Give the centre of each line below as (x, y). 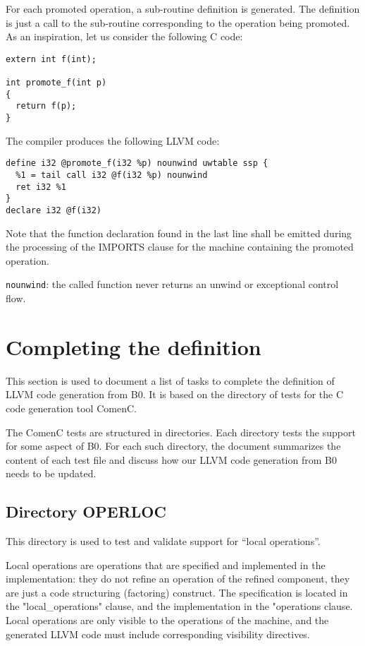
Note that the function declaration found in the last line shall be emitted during (179, 233)
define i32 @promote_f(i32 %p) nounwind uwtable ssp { (137, 163)
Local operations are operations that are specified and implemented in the (166, 564)
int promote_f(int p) (56, 83)
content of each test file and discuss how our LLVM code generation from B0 (171, 459)
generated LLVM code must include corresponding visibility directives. (158, 634)
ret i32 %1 (41, 187)
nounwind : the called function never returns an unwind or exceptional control (172, 284)
